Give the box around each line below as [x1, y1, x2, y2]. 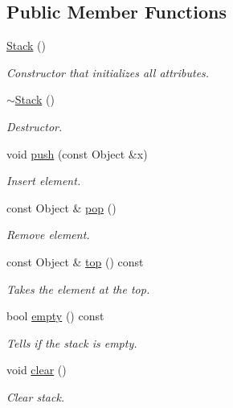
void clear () [6, 361, 67, 378]
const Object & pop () [6, 199, 117, 216]
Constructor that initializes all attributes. [6, 64, 210, 80]
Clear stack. [6, 388, 65, 405]
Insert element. [6, 172, 81, 189]
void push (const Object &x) [6, 145, 148, 162]
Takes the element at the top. [6, 280, 150, 297]
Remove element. [6, 226, 90, 243]
